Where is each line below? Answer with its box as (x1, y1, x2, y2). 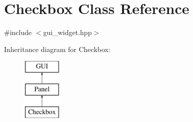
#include (4, 27, 32, 37)
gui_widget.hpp (43, 27, 92, 37)
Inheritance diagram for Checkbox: (4, 43, 110, 54)
